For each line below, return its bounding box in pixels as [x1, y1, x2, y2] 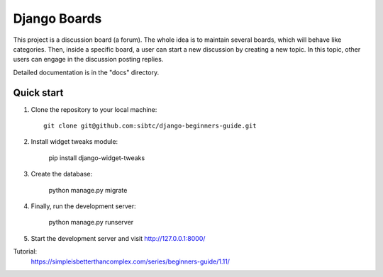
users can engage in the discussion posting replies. [13, 55, 164, 64]
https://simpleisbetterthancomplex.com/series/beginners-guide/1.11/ [30, 257, 231, 266]
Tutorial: [13, 247, 38, 256]
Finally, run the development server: [30, 202, 136, 210]
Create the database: [30, 170, 93, 179]
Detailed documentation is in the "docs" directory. [13, 68, 160, 77]
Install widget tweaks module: [30, 137, 118, 146]
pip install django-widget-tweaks [48, 153, 145, 162]
